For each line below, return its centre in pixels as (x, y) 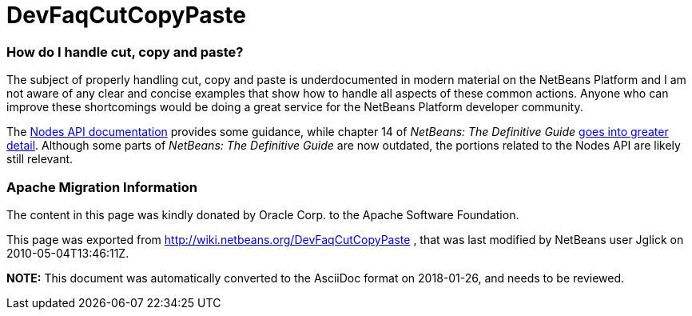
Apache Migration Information (102, 187)
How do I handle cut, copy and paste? (125, 52)
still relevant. (40, 159)
